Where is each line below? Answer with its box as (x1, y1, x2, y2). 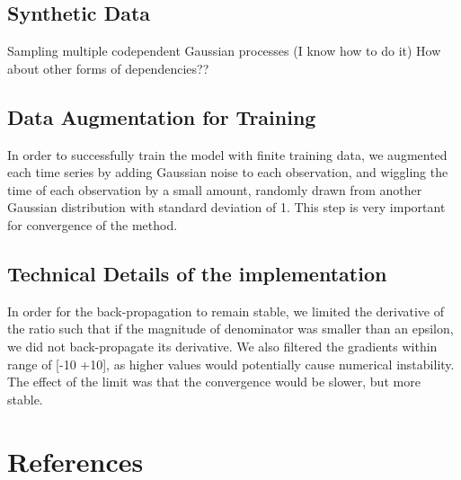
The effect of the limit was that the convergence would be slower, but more (7, 372, 421, 391)
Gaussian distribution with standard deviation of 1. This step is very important (7, 198, 446, 217)
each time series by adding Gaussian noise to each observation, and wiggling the (7, 163, 448, 182)
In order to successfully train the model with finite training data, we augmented (7, 145, 448, 164)
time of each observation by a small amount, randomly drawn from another (7, 180, 422, 199)
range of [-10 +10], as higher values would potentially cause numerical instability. (7, 354, 455, 373)
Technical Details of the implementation (7, 259, 387, 287)
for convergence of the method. (7, 215, 178, 234)
